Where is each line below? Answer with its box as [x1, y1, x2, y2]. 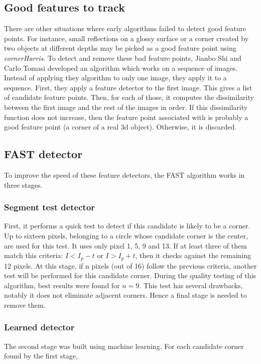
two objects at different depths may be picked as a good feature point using [4, 43, 236, 53]
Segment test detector [4, 201, 95, 213]
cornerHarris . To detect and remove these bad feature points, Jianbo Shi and [4, 52, 241, 63]
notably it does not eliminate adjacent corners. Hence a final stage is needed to [4, 290, 247, 300]
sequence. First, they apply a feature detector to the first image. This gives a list [4, 82, 252, 92]
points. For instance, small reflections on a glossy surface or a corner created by [4, 33, 249, 43]
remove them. [4, 299, 46, 310]
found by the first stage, [4, 350, 78, 361]
